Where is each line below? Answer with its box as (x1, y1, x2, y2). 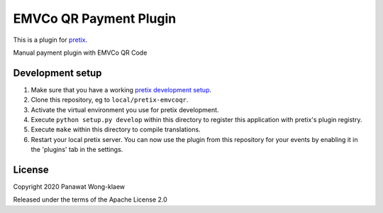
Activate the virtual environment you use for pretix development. (30, 105, 219, 114)
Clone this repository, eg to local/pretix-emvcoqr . (30, 96, 189, 104)
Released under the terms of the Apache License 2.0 (13, 195, 168, 204)
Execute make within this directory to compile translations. (30, 125, 201, 134)
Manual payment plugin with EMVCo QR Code (13, 48, 148, 57)
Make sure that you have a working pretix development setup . (30, 85, 212, 94)
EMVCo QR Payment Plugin (13, 11, 177, 26)
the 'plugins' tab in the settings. (30, 146, 123, 154)
